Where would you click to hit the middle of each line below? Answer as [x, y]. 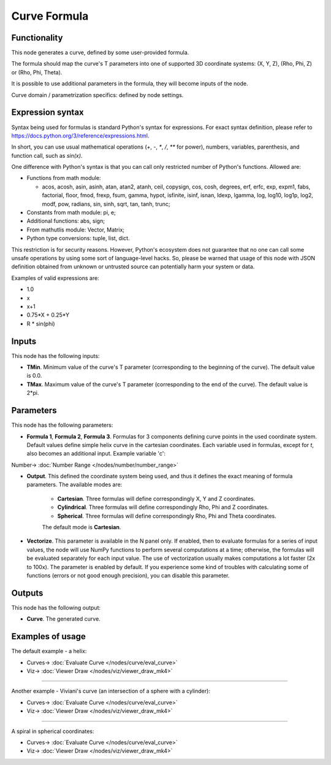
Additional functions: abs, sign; [66, 221]
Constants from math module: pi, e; [71, 212]
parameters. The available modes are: [74, 484]
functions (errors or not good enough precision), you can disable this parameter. [128, 575]
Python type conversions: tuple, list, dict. [78, 238]
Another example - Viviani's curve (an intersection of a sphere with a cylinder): [111, 691]
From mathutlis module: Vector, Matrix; [76, 230]
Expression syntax [48, 113]
